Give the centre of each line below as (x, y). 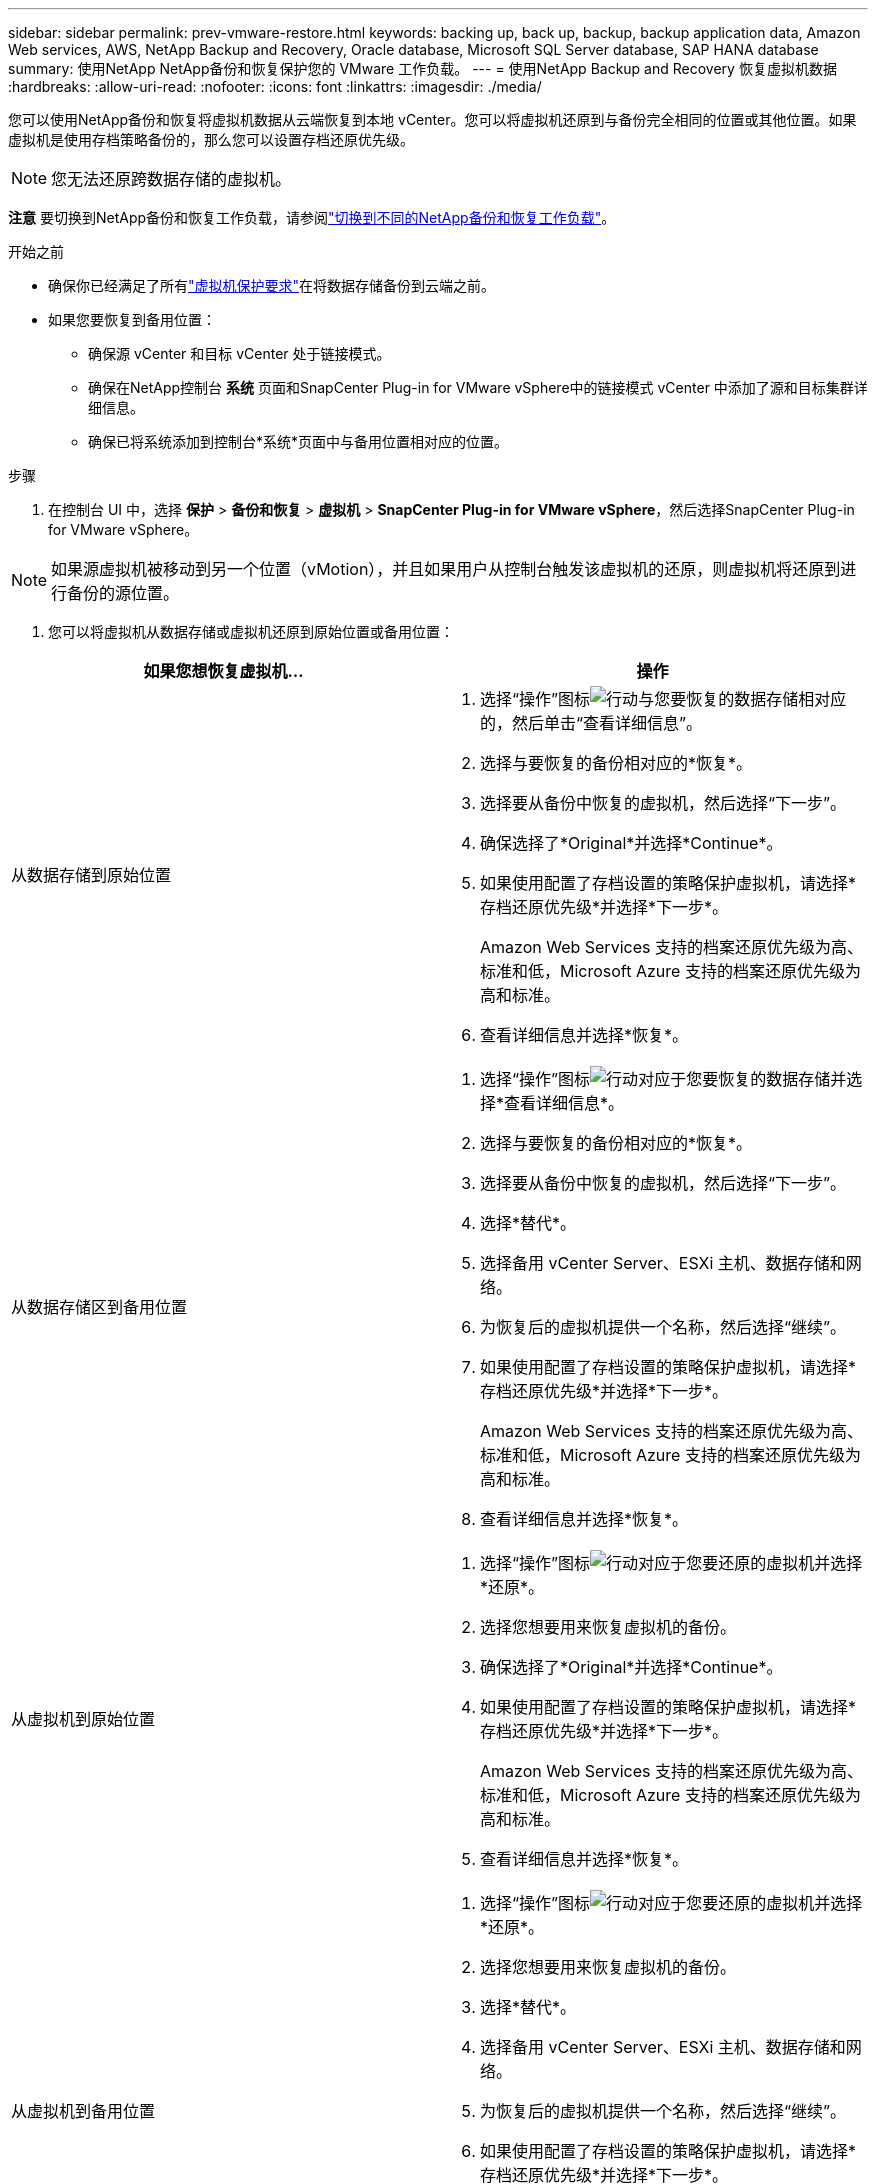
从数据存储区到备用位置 (99, 1307)
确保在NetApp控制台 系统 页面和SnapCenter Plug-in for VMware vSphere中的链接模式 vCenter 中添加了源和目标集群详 (478, 387)
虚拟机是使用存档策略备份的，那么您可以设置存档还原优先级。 (211, 139)
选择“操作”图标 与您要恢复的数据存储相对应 (663, 699)
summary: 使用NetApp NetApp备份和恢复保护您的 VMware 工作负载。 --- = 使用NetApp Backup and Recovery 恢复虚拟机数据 (422, 68)
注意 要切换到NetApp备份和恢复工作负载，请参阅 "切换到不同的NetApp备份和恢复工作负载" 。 (312, 217)
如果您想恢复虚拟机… (223, 671)
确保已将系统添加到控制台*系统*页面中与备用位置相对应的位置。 (298, 441)
